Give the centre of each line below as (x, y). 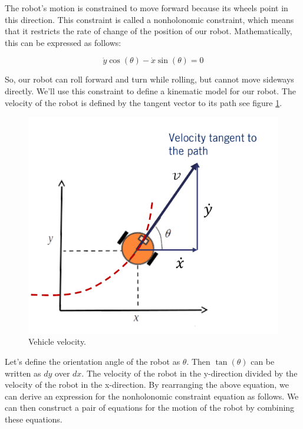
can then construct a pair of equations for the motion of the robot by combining (150, 407)
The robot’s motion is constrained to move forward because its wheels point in (146, 8)
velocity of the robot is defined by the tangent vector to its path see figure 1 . (144, 102)
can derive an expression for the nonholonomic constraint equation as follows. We (152, 396)
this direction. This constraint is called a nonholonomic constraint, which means (149, 19)
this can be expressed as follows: (63, 42)
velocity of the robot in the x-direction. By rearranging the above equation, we (147, 385)
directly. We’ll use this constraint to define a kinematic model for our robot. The (150, 90)
